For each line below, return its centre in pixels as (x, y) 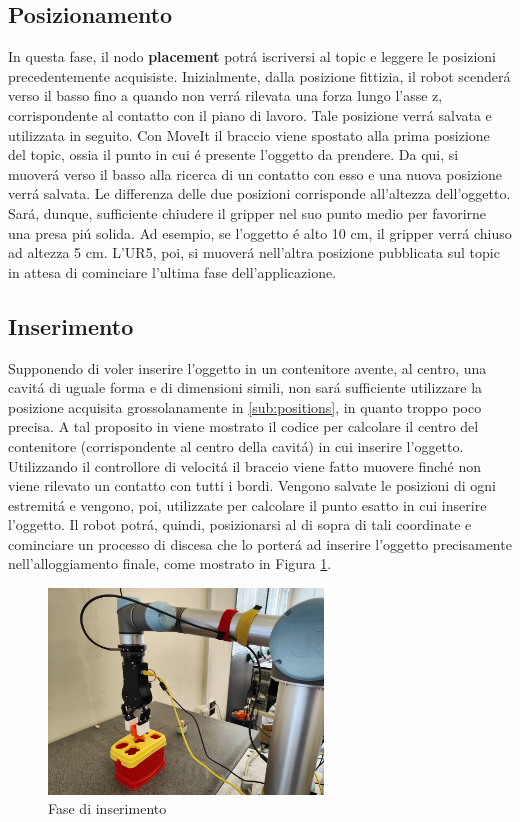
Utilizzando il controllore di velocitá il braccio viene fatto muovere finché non (245, 465)
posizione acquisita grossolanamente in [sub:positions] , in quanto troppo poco (245, 406)
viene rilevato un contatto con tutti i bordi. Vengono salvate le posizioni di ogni (252, 485)
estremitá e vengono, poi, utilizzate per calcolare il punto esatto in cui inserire (247, 504)
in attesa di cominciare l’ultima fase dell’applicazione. (172, 271)
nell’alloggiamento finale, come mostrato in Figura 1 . (170, 563)
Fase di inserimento (107, 808)
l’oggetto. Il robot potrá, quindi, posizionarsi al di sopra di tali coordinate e (240, 524)
